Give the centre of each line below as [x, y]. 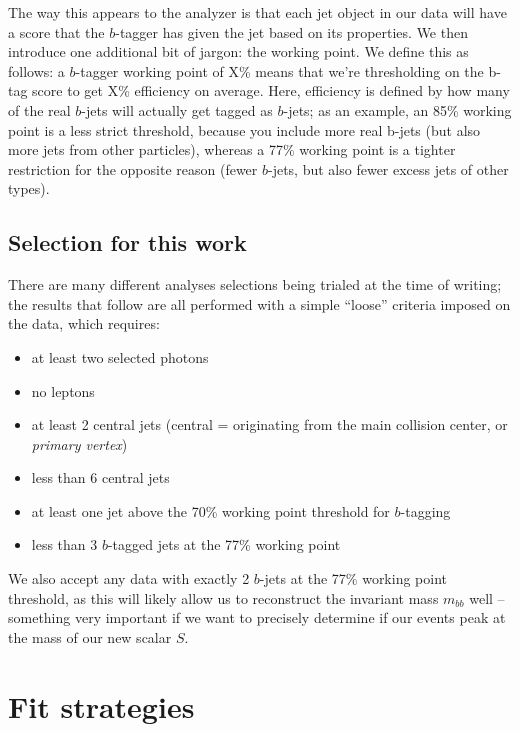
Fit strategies [101, 705]
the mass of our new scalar [90, 636]
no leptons [63, 390]
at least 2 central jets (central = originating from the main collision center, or [269, 424]
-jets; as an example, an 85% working [397, 109]
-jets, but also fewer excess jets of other [388, 168]
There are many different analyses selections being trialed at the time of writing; [255, 284]
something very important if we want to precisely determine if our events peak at [257, 617]
